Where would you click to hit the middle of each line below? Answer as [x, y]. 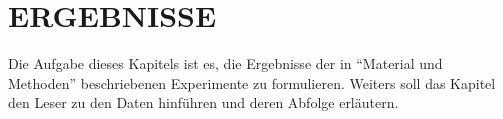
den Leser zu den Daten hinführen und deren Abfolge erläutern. [203, 102]
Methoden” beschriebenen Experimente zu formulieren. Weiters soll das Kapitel [252, 82]
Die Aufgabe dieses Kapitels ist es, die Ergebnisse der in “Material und [225, 63]
